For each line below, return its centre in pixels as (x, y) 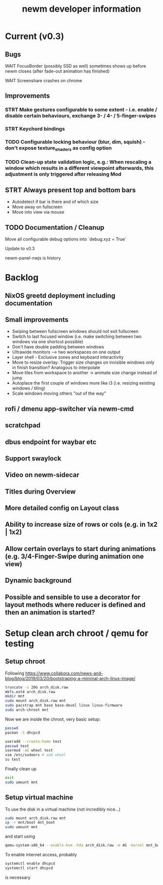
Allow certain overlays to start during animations (81, 549)
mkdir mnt (15, 696)
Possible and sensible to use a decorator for (73, 597)
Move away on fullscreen (37, 207)
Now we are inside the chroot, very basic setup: (53, 719)
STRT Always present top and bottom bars (70, 190)
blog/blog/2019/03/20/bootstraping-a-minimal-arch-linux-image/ (70, 678)
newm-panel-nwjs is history (33, 258)
